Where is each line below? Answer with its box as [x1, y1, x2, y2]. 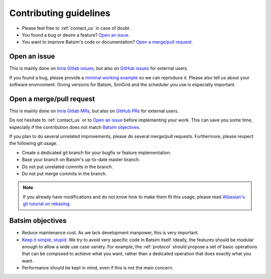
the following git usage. [9, 141, 58, 147]
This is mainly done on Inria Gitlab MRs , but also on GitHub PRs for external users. [9, 108, 179, 114]
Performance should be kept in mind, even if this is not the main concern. [22, 265, 174, 271]
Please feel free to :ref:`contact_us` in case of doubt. [22, 25, 130, 31]
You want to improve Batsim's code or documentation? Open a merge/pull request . [22, 39, 193, 45]
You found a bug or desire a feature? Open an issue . [22, 32, 130, 38]
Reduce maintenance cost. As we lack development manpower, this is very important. [22, 230, 199, 236]
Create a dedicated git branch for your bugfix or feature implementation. [22, 150, 172, 156]
